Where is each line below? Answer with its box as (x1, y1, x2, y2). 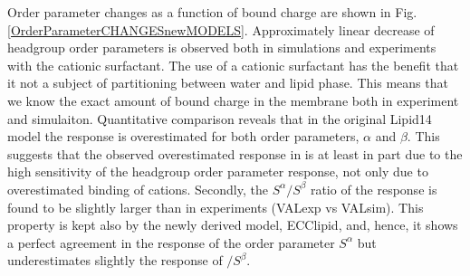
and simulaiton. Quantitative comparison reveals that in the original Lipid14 (7, 109, 432, 128)
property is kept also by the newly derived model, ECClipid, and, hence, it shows (7, 215, 458, 234)
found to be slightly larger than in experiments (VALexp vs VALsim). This (7, 197, 424, 216)
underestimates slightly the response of (7, 251, 223, 270)
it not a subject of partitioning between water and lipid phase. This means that (7, 73, 448, 92)
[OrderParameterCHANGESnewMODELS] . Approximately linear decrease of (7, 20, 435, 39)
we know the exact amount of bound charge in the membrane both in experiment (7, 90, 459, 109)
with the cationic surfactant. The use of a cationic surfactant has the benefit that (7, 55, 459, 74)
